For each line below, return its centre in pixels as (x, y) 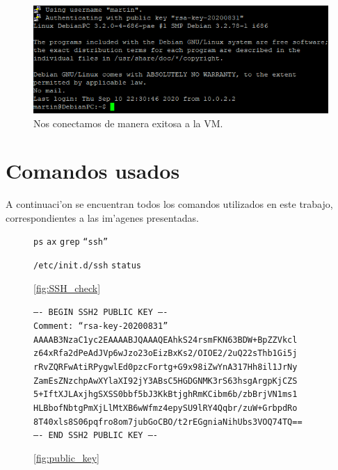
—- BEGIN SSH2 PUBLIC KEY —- (101, 313)
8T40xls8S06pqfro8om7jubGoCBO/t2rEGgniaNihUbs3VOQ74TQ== (168, 422)
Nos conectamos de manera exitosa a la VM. (128, 123)
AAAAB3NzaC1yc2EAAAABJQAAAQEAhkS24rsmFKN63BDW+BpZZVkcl (166, 340)
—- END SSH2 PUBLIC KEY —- (96, 436)
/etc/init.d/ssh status (88, 266)
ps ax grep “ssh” (71, 242)
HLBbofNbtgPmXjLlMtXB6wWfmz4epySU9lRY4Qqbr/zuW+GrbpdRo (166, 408)
